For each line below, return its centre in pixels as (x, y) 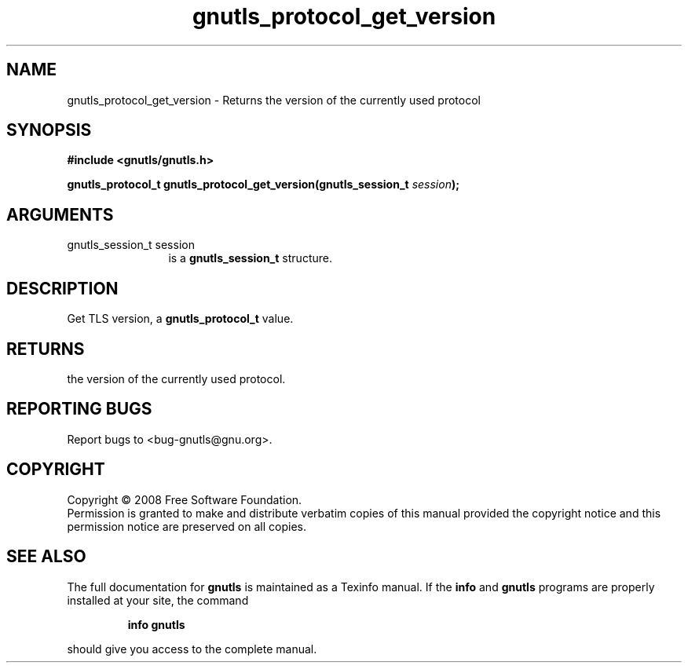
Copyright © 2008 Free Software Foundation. (185, 499)
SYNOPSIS (49, 130)
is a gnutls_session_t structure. (250, 258)
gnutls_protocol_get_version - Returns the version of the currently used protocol (274, 100)
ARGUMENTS (60, 214)
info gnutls (156, 624)
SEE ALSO (46, 557)
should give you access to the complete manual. (192, 649)
